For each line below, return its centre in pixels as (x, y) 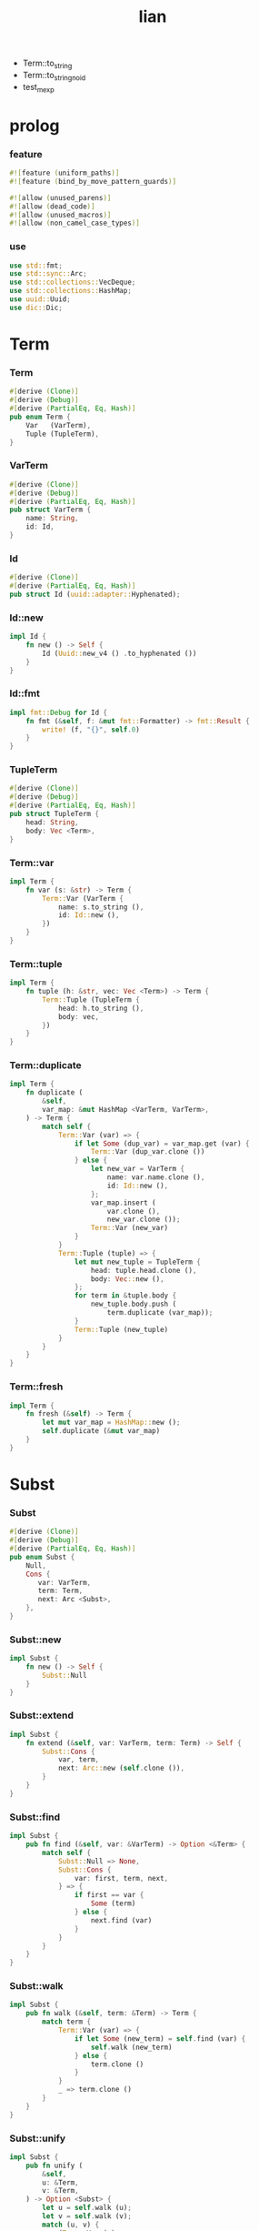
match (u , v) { (71, 2225)
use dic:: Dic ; (36, 308)
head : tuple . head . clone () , (144, 1270)
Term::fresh (36, 1387)
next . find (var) (121, 1920)
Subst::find (35, 1817)
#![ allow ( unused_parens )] (60, 197)
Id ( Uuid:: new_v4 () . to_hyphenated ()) (120, 653)
